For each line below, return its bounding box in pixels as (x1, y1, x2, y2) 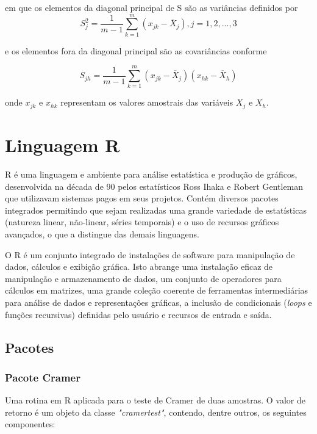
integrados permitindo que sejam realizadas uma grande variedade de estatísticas (5, 203, 307, 216)
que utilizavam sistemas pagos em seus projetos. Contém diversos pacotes (5, 192, 279, 204)
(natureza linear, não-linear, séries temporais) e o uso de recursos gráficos (5, 215, 279, 228)
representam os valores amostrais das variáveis (60, 96, 233, 109)
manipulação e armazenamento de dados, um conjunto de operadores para (5, 272, 282, 284)
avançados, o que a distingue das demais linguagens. (5, 227, 199, 240)
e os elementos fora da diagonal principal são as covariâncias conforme (5, 44, 267, 57)
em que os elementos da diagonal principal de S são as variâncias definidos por (5, 1, 298, 13)
